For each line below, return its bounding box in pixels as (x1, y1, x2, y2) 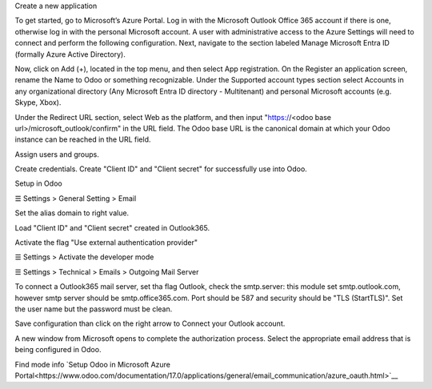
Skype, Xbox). (14, 98, 62, 107)
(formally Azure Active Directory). (14, 49, 126, 59)
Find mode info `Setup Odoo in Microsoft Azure (14, 359, 171, 369)
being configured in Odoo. (14, 345, 102, 355)
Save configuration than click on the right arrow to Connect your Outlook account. (14, 319, 286, 328)
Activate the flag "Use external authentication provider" (14, 238, 198, 247)
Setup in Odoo (14, 178, 63, 188)
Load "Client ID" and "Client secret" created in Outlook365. (14, 223, 210, 232)
